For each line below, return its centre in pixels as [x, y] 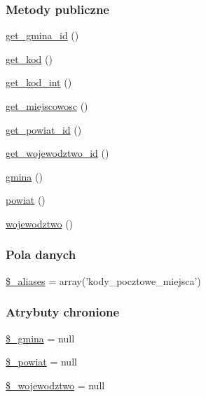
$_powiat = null [41, 362]
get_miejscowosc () [47, 106]
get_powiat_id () [44, 129]
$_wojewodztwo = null [55, 385]
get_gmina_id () [42, 35]
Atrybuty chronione [63, 312]
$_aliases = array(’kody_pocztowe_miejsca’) [103, 280]
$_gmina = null [40, 338]
